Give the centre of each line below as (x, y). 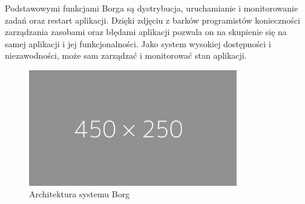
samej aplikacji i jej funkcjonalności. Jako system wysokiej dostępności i (138, 43)
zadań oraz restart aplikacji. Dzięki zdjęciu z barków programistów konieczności (152, 20)
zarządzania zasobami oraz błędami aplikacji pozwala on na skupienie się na (146, 32)
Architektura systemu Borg (80, 194)
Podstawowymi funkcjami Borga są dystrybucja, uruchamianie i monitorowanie (152, 8)
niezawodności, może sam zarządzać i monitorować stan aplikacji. (126, 55)
